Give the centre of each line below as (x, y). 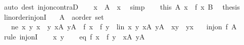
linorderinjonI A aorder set (54, 16)
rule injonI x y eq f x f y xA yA (74, 36)
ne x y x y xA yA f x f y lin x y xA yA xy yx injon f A (124, 27)
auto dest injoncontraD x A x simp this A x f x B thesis (122, 7)
